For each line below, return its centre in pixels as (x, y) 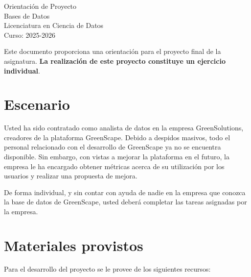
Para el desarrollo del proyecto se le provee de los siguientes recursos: (107, 268)
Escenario (37, 104)
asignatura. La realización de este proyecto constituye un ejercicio (115, 61)
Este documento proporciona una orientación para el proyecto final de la (113, 51)
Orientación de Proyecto (40, 6)
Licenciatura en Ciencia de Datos (54, 25)
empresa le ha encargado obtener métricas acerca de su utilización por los (114, 166)
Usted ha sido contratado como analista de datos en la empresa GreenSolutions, (124, 128)
